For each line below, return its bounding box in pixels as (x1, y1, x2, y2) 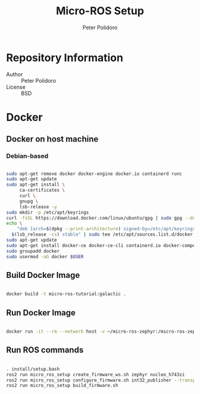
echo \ (6, 220, 23, 227)
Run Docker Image (6, 308, 76, 318)
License (6, 83, 26, 90)
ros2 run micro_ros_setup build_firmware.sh (6, 383, 118, 389)
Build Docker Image (6, 270, 80, 280)
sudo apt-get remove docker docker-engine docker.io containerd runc (6, 171, 183, 177)
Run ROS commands (6, 345, 84, 355)
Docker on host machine (6, 134, 99, 144)
